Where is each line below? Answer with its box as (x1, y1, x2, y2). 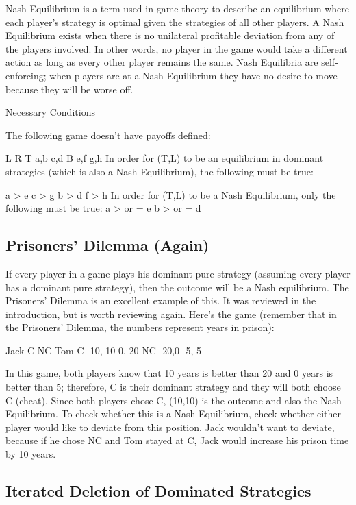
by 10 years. (5, 447, 56, 461)
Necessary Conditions (5, 105, 95, 119)
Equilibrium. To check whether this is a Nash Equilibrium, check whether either (5, 406, 342, 421)
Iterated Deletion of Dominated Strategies (5, 480, 311, 502)
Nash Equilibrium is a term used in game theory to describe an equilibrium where (5, 1, 350, 15)
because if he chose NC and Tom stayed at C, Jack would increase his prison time (5, 433, 349, 447)
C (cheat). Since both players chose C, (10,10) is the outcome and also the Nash (5, 393, 342, 407)
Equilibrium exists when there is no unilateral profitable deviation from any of (5, 28, 335, 42)
